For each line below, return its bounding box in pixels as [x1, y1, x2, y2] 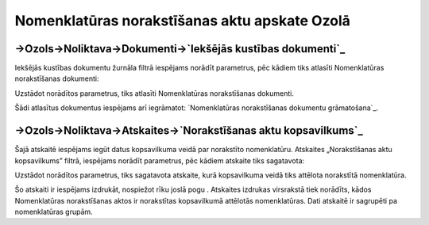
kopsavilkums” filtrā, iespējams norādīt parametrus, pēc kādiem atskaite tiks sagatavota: [14, 155, 305, 166]
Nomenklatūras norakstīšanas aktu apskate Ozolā [14, 12, 351, 29]
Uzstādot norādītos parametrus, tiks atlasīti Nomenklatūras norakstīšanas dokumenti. [14, 88, 294, 98]
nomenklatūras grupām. [14, 207, 93, 217]
